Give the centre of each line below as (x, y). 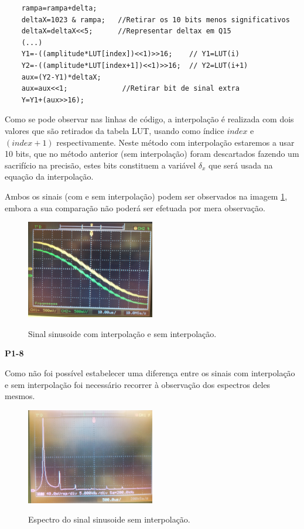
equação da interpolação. (49, 176)
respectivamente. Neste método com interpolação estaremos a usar (175, 142)
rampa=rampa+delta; (59, 8)
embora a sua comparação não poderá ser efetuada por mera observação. (135, 207)
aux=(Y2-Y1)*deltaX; (61, 77)
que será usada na (240, 165)
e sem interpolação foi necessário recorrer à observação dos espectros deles (138, 384)
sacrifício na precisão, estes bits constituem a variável (100, 165)
